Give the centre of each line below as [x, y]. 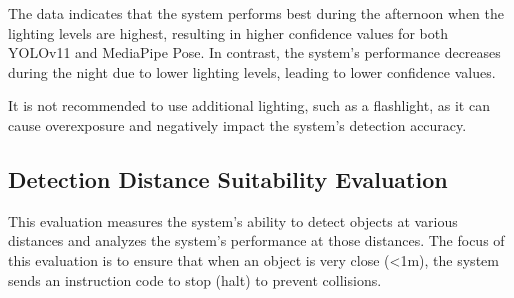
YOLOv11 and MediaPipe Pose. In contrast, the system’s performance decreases [254, 52]
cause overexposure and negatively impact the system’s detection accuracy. [237, 124]
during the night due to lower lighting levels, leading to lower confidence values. [252, 71]
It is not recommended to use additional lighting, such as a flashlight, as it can [249, 105]
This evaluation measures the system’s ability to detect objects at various [233, 220]
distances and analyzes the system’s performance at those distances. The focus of [256, 240]
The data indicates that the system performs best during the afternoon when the [256, 13]
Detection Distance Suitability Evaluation [228, 178]
